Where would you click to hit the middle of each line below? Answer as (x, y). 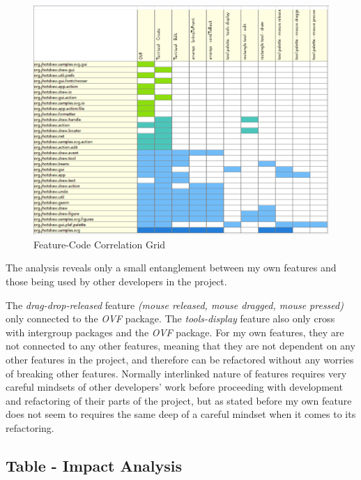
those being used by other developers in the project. (116, 282)
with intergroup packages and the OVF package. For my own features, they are (175, 332)
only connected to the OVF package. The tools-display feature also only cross (170, 318)
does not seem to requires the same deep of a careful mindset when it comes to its (181, 414)
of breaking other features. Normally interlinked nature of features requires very (176, 373)
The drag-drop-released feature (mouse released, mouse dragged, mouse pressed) (175, 305)
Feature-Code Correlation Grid (100, 244)
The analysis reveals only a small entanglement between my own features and (171, 268)
